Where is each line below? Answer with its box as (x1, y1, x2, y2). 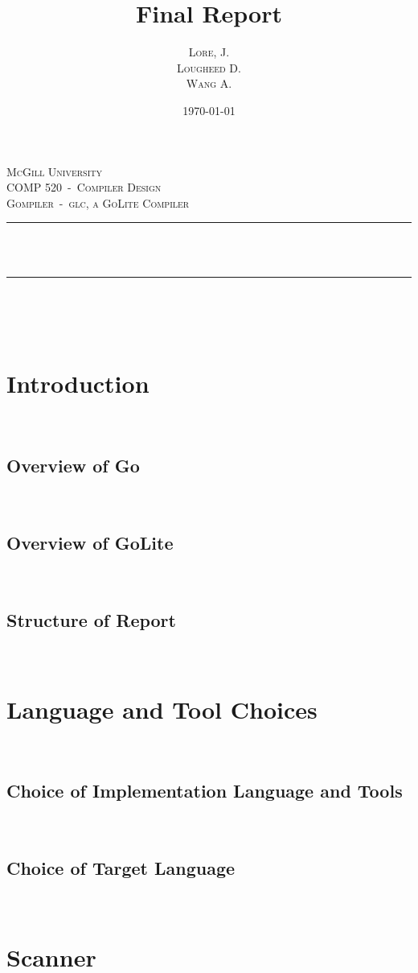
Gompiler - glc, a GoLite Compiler (6, 194, 190, 211)
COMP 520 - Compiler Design (6, 179, 162, 196)
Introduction (6, 367, 150, 400)
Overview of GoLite (6, 530, 174, 555)
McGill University (6, 163, 102, 179)
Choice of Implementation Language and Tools (6, 778, 403, 803)
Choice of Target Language (6, 855, 236, 880)
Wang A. (186, 75, 232, 92)
